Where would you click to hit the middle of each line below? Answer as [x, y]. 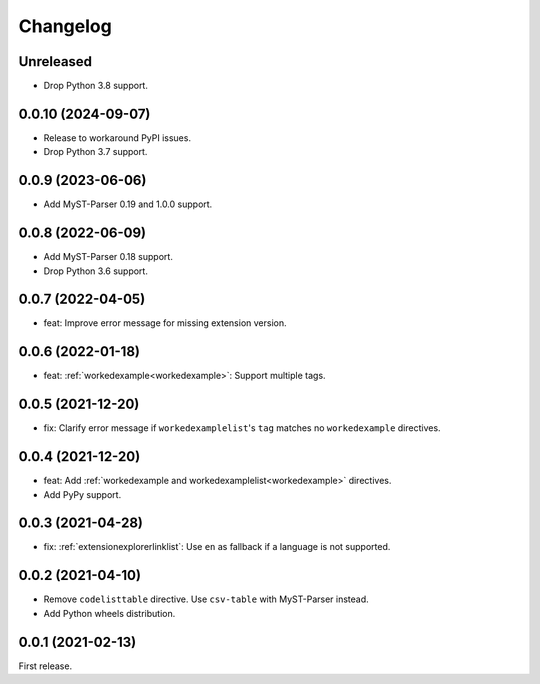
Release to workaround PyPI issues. [117, 137]
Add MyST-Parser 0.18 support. [108, 257]
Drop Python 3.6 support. [96, 271]
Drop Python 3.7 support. [95, 152]
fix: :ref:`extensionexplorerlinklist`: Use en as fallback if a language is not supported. [217, 547]
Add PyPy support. [82, 494]
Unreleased [55, 61]
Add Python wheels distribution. [109, 613]
